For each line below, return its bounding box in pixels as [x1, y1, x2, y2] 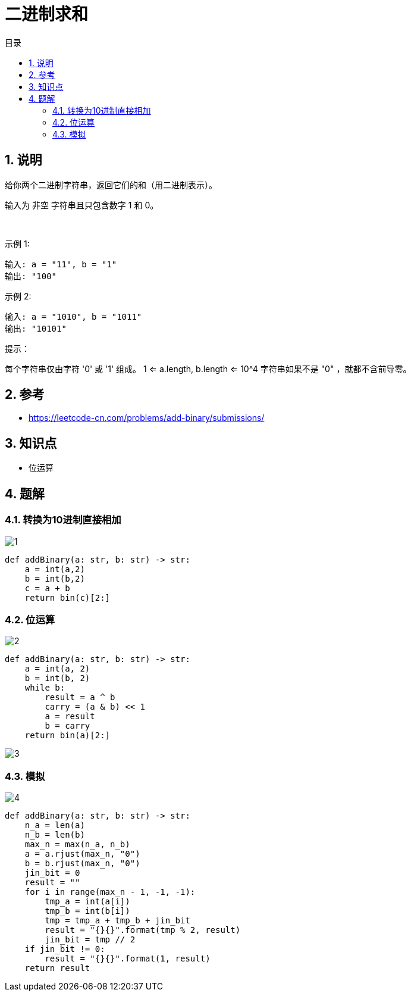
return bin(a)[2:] [24, 730, 111, 741]
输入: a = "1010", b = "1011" [5, 311, 142, 321]
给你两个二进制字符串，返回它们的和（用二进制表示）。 [5, 179, 217, 190]
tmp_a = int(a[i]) [45, 897, 130, 906]
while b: [24, 683, 65, 693]
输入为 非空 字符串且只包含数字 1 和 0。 [5, 199, 159, 210]
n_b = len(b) [24, 830, 85, 839]
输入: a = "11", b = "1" [5, 259, 117, 269]
